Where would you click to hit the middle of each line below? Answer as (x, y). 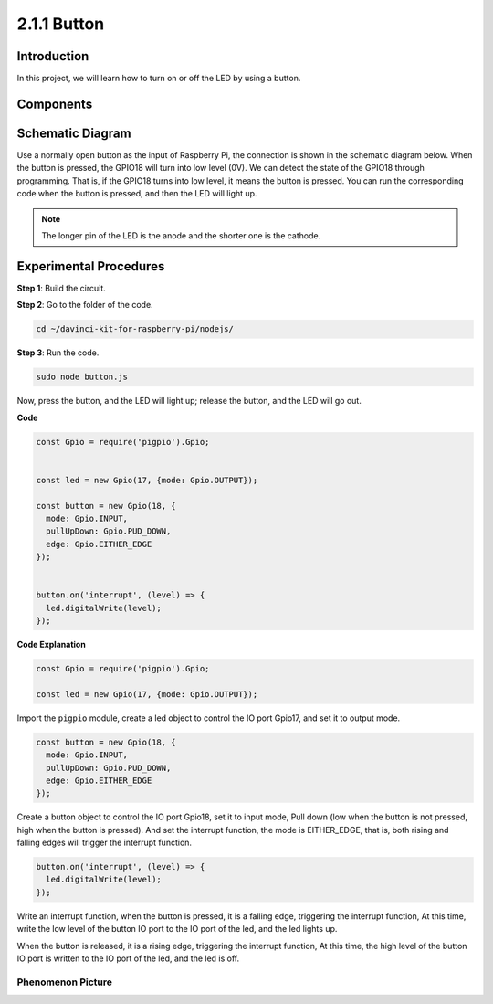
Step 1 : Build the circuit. (62, 288)
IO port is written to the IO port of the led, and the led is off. (128, 958)
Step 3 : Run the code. (58, 353)
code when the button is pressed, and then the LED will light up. (137, 194)
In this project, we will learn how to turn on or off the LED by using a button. (159, 79)
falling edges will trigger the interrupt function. (104, 843)
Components (55, 104)
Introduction (53, 56)
